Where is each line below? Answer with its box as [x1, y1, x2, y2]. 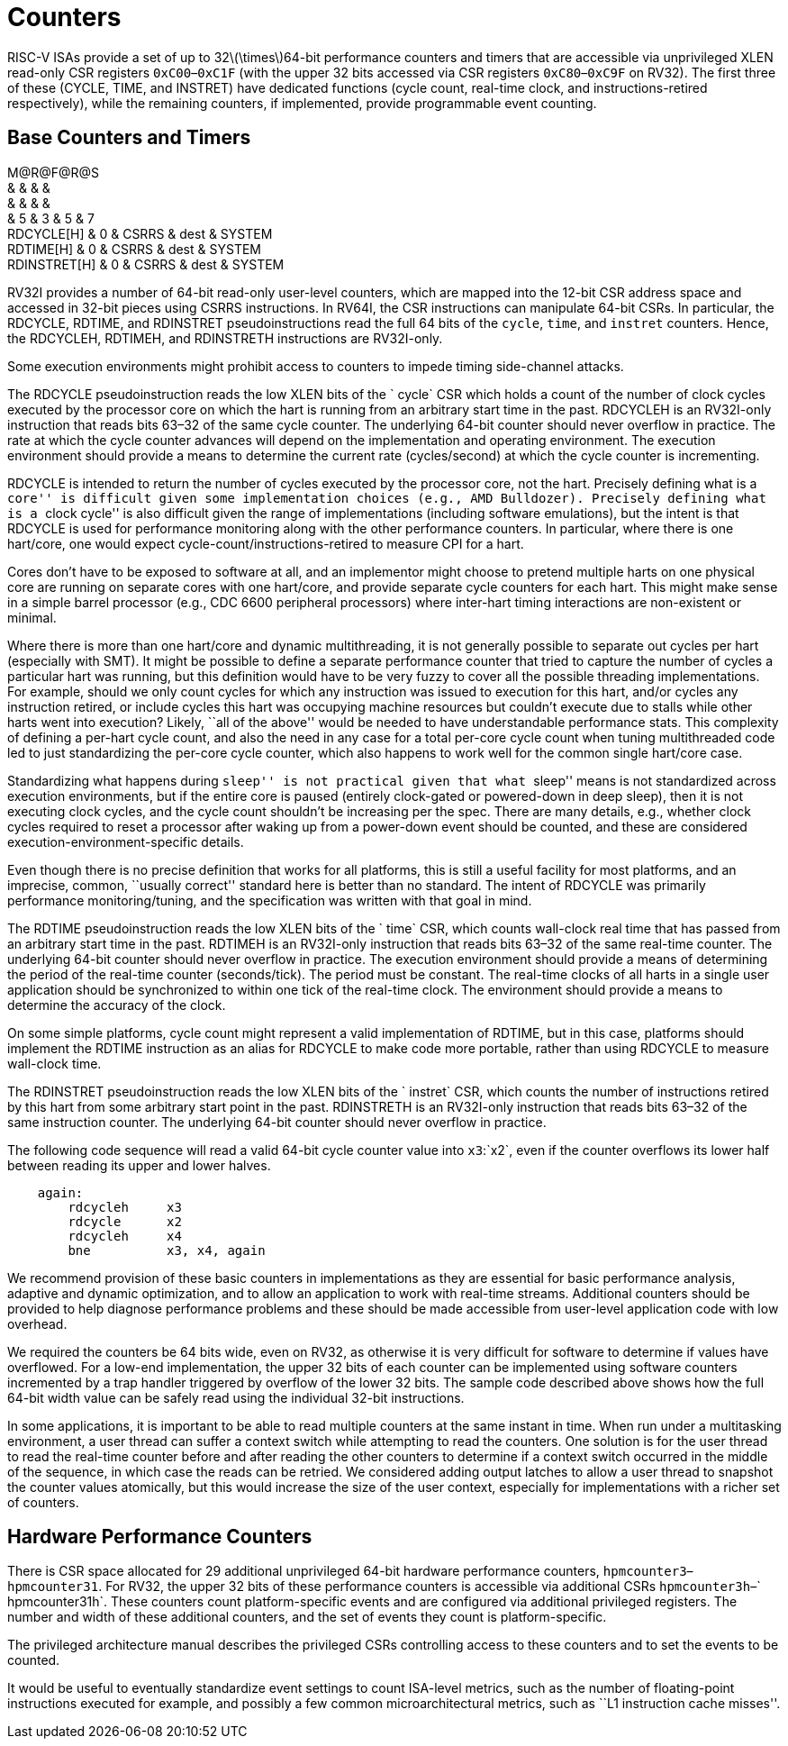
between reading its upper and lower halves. [7, 1157, 271, 1173]
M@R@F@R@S [7, 164, 99, 180]
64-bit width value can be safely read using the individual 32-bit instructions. [7, 1389, 465, 1405]
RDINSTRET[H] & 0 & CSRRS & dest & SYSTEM [7, 256, 285, 272]
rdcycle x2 [68, 1214, 182, 1229]
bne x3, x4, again [68, 1242, 266, 1258]
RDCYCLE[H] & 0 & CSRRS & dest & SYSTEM [7, 225, 273, 241]
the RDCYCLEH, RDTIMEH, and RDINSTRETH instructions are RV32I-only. [7, 330, 443, 346]
